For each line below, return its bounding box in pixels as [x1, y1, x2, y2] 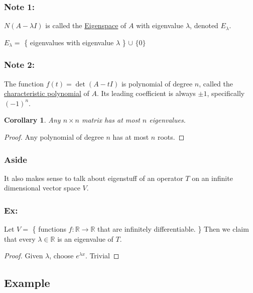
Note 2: [4, 58, 35, 71]
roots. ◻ [157, 132, 185, 142]
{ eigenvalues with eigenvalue [24, 37, 114, 47]
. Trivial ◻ [85, 250, 119, 261]
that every [4, 233, 36, 244]
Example [4, 275, 50, 290]
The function [4, 78, 44, 88]
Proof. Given [4, 250, 43, 261]
